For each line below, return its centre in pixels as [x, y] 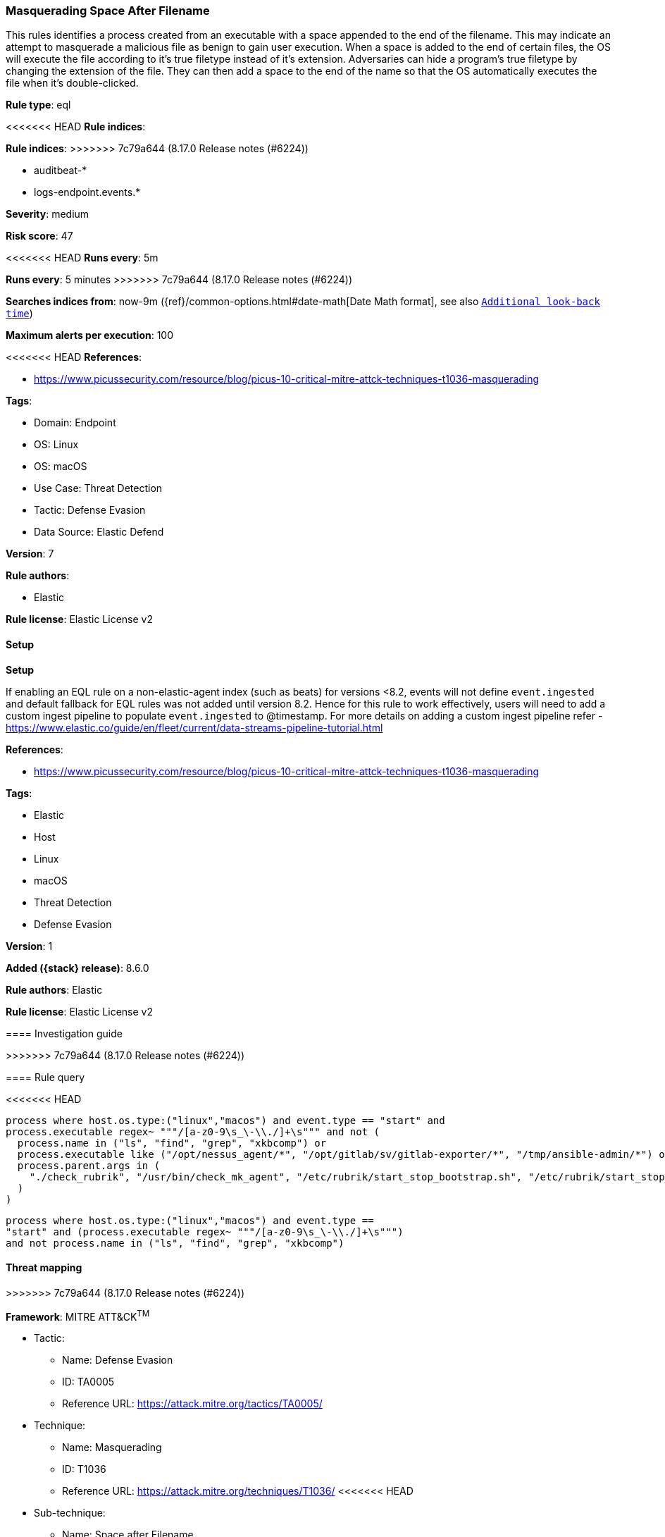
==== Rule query [45, 1077]
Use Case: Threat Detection [98, 488]
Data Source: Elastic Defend [99, 532]
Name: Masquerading [112, 1448]
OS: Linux [56, 445]
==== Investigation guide [64, 1033]
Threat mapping [44, 1268]
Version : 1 [29, 946]
